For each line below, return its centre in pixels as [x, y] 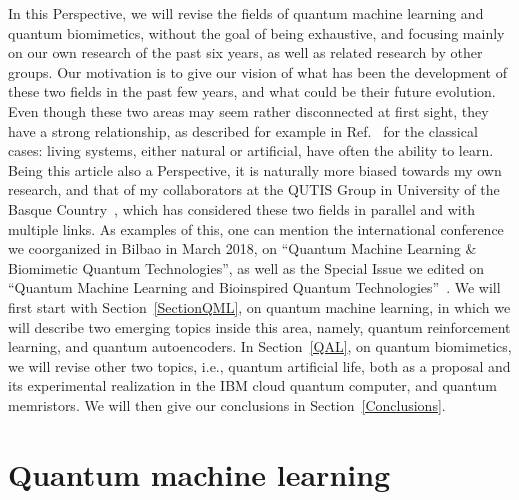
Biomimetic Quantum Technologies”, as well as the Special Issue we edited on [246, 267]
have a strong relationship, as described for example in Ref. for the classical [243, 130]
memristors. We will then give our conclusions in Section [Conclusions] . [227, 404]
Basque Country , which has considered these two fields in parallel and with [241, 208]
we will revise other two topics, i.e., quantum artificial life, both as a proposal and [259, 365]
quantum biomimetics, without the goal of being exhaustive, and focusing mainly [256, 32]
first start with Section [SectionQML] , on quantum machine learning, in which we [259, 306]
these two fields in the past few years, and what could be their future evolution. [252, 91]
